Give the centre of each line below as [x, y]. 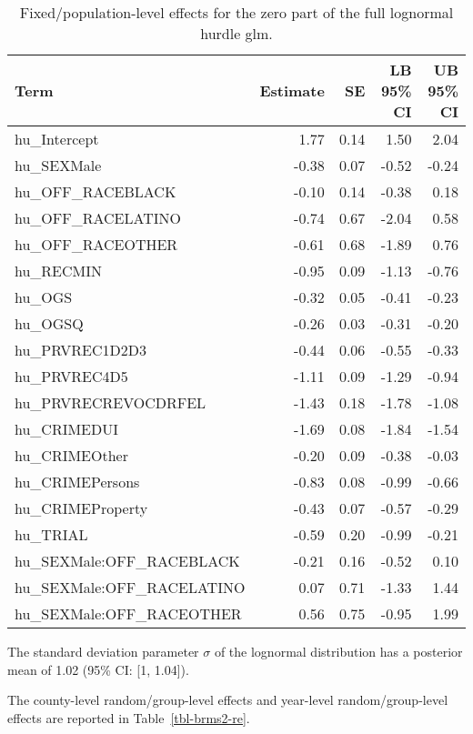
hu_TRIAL [51, 534]
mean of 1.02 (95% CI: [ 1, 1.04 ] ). [98, 669]
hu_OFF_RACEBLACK [96, 191]
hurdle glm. [236, 33]
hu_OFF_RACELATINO [98, 218]
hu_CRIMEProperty [81, 508]
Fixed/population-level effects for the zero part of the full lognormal [236, 12]
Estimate [292, 90]
